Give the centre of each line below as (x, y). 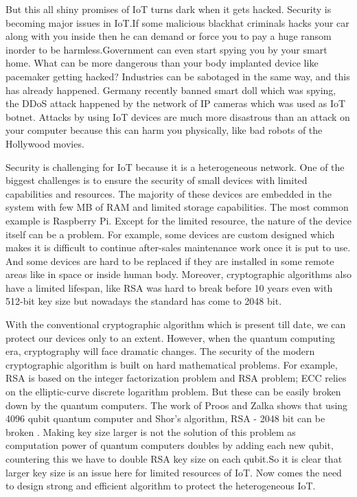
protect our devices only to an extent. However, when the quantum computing (170, 337)
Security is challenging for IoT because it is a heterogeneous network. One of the (175, 166)
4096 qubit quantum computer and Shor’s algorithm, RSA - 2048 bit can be (165, 418)
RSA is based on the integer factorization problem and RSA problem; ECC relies (176, 378)
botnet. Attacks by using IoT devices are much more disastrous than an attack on (178, 116)
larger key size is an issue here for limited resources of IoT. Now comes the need (174, 472)
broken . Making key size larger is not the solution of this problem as (151, 431)
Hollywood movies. (45, 143)
